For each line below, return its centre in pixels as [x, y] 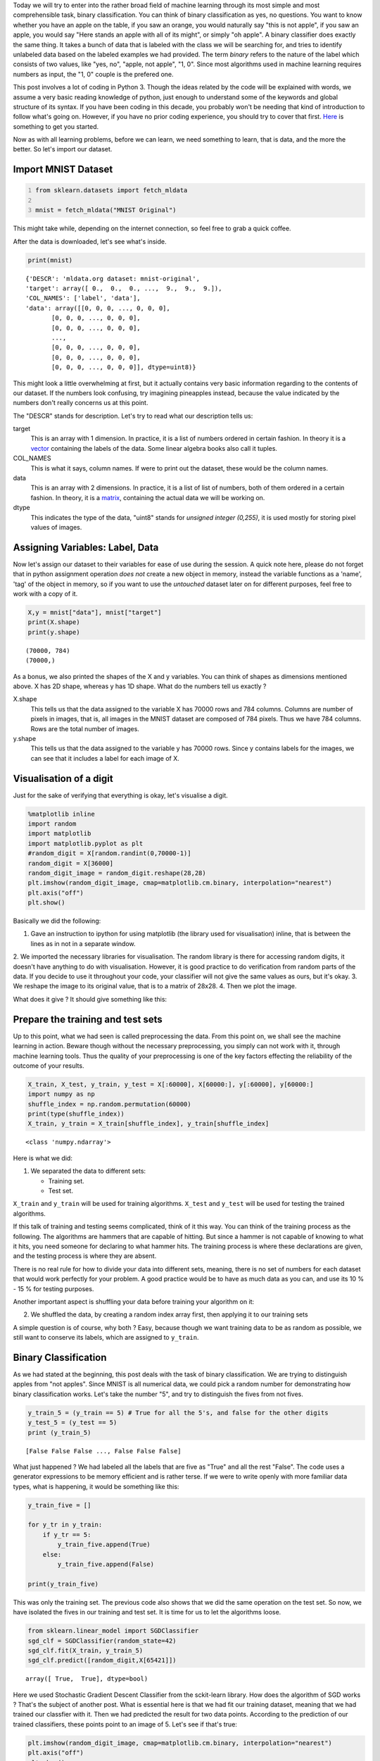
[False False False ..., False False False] [104, 1451]
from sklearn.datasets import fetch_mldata [112, 191]
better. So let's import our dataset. [63, 149]
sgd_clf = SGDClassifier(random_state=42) [102, 1641]
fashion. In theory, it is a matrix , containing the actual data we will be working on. [148, 497]
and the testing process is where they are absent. [85, 1256]
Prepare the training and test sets [88, 1019]
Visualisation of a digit [63, 778]
